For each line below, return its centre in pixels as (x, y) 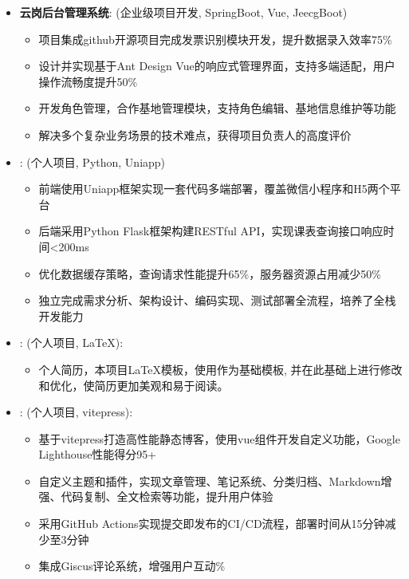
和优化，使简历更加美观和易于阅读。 (134, 385)
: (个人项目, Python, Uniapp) (92, 161)
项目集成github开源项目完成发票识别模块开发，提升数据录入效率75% (215, 39)
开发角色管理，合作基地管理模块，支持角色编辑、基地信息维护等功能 (217, 108)
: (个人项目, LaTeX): (71, 343)
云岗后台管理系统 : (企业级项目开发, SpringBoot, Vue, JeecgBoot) (183, 12)
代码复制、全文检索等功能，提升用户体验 (167, 496)
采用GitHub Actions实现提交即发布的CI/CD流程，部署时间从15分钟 (212, 524)
